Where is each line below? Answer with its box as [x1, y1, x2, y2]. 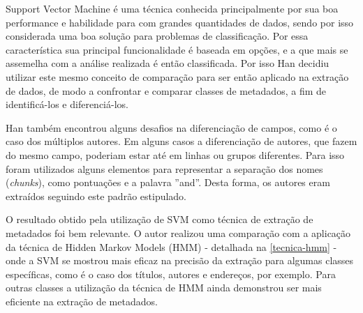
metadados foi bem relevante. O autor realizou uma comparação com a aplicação [6, 225, 351, 240]
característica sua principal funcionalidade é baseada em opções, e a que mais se [6, 42, 348, 56]
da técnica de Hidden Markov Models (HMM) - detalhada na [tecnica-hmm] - [6, 239, 337, 254]
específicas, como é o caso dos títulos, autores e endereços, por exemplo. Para [6, 266, 336, 281]
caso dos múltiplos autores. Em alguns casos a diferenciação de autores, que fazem [6, 134, 357, 148]
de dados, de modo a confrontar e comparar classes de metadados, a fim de [6, 83, 326, 98]
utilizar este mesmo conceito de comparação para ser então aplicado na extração [6, 69, 349, 84]
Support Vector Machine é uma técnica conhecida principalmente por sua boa [6, 1, 339, 15]
